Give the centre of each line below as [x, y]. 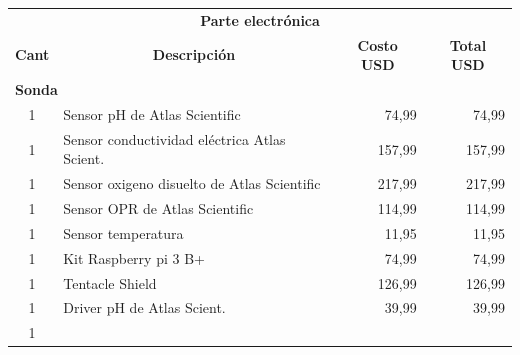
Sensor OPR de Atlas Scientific [158, 208]
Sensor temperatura [123, 232]
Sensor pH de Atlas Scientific [152, 113]
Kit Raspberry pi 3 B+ [134, 257]
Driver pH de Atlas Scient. [144, 307]
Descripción [194, 54]
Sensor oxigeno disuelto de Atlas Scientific [192, 183]
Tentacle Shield [110, 282]
